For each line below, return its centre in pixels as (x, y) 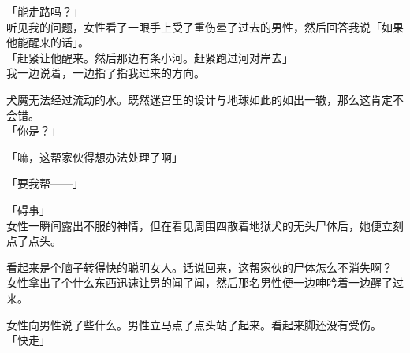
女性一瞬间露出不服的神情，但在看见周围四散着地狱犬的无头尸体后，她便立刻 (205, 225)
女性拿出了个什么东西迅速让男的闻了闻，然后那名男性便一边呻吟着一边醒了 (199, 282)
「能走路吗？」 (45, 11)
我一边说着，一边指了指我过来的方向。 (106, 73)
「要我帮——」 (45, 183)
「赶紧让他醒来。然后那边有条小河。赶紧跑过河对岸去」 (150, 57)
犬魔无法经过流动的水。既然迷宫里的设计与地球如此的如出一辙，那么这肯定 (199, 99)
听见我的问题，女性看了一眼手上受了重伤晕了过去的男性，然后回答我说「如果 (205, 26)
